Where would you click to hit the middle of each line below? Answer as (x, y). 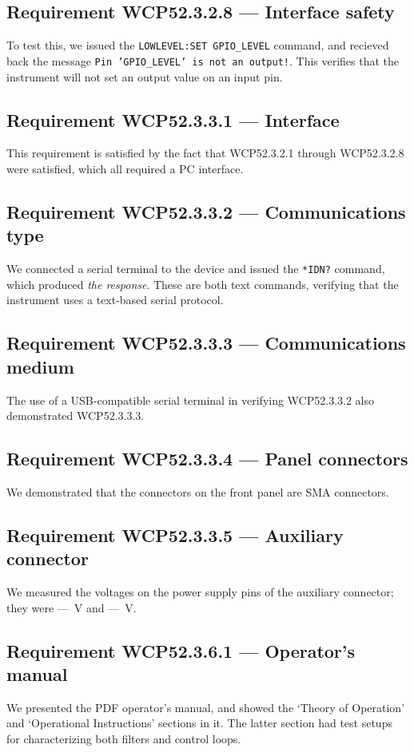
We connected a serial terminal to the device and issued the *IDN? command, (196, 269)
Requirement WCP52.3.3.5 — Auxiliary (175, 534)
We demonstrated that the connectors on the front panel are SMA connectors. (198, 491)
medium (40, 366)
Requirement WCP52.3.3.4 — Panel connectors (207, 459)
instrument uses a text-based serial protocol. (115, 300)
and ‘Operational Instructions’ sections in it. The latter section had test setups (199, 723)
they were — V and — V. (72, 607)
